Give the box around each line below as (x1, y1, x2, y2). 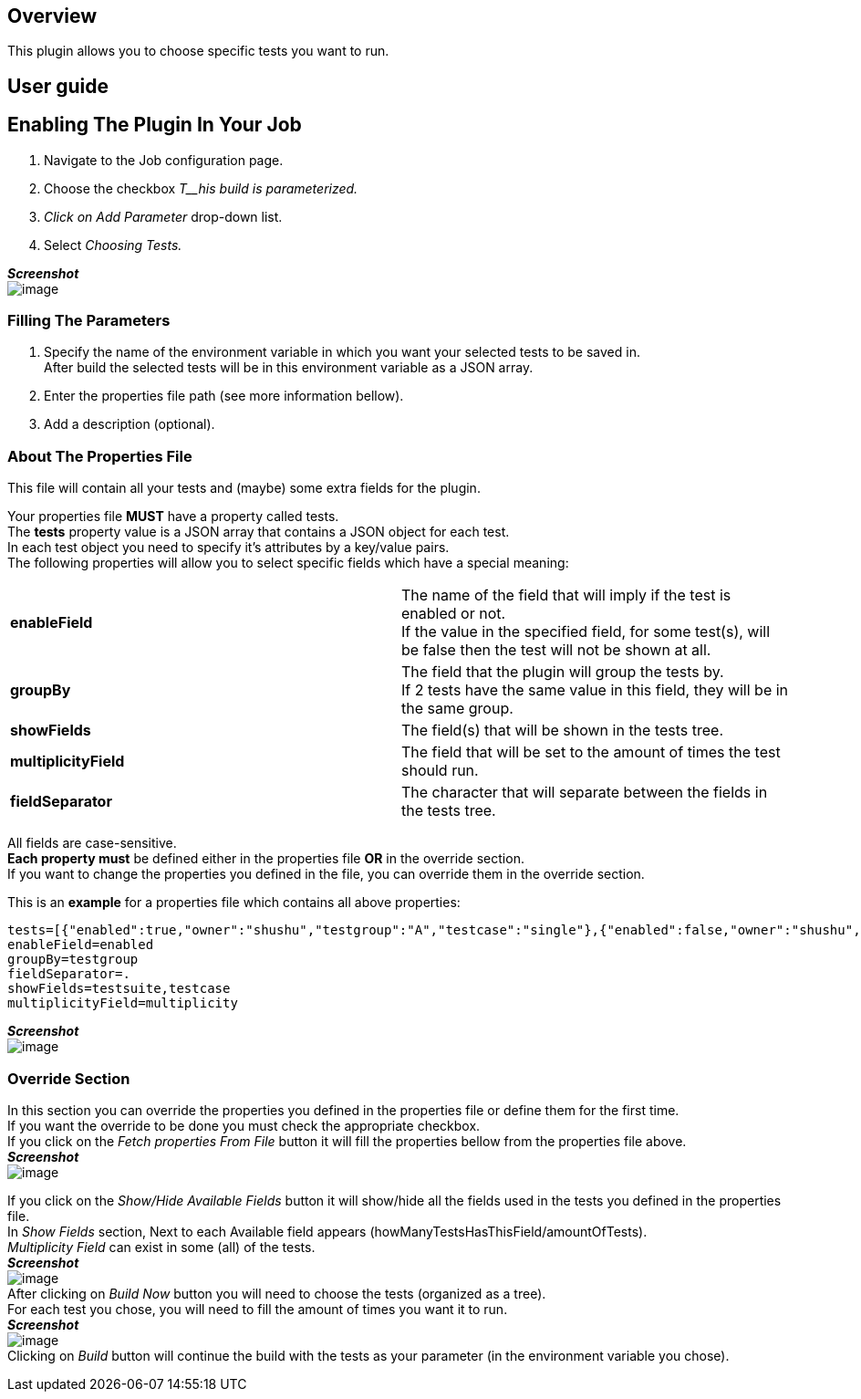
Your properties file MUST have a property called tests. (7, 508, 339, 525)
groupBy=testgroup (7, 952, 139, 967)
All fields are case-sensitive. (7, 835, 177, 851)
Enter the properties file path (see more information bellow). (44, 388, 404, 404)
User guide (7, 74, 109, 98)
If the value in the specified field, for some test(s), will (401, 622, 771, 642)
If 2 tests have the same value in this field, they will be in (401, 681, 789, 700)
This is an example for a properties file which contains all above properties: (7, 894, 461, 911)
